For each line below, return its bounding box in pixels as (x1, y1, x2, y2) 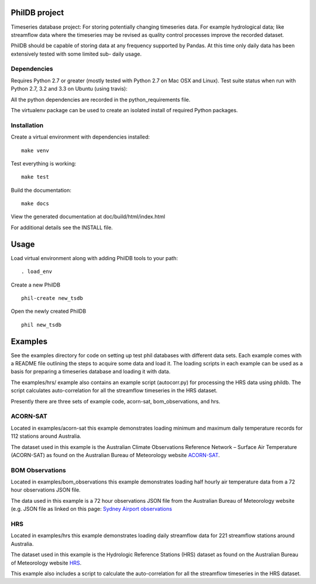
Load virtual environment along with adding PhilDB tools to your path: (11, 254, 178, 261)
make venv (21, 147, 49, 154)
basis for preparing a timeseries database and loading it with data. (11, 368, 171, 375)
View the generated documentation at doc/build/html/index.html (11, 213, 166, 220)
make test (21, 174, 49, 181)
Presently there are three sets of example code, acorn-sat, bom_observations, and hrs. (11, 398, 221, 405)
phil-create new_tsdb (21, 295, 83, 301)
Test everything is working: (11, 160, 77, 167)
